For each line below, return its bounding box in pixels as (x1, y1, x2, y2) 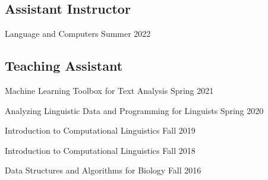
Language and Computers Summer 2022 (5, 27, 151, 40)
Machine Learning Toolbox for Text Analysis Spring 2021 (5, 84, 214, 96)
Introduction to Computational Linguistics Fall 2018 (5, 144, 196, 156)
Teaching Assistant (5, 56, 123, 75)
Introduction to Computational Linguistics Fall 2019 (5, 124, 196, 137)
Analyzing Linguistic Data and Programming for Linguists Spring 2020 (5, 104, 264, 116)
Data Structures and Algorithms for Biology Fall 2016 (5, 164, 201, 176)
